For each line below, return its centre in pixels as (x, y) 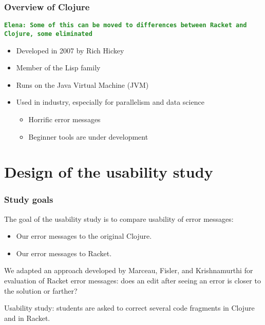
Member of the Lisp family (58, 68)
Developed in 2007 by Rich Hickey (70, 50)
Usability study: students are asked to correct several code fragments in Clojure (129, 308)
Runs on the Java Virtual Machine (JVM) (82, 84)
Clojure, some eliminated (48, 34)
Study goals (29, 199)
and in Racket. (27, 318)
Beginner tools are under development (88, 136)
